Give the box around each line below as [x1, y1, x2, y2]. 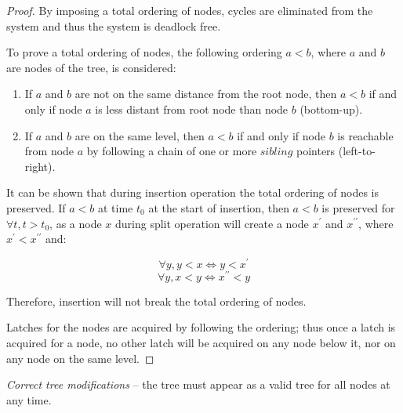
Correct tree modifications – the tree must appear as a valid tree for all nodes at [6, 376, 390, 393]
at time [98, 199, 133, 216]
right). [24, 158, 56, 174]
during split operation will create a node [115, 215, 309, 231]
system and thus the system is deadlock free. [6, 17, 221, 34]
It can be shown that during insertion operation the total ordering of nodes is [6, 184, 379, 201]
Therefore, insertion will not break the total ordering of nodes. [6, 292, 307, 309]
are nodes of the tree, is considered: [6, 59, 176, 75]
